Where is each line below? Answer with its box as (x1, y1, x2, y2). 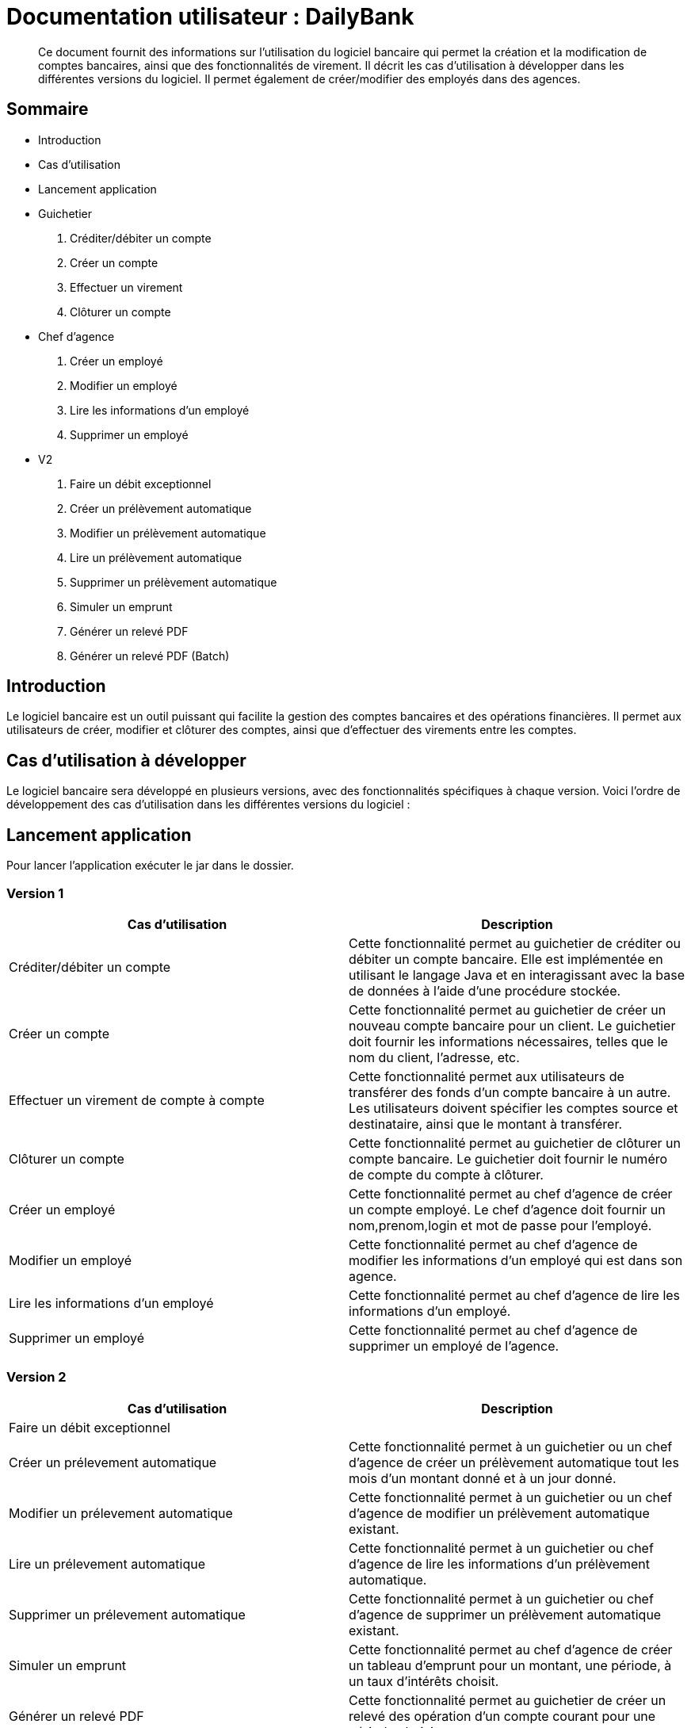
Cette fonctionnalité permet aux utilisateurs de (349, 1068, 624, 1084)
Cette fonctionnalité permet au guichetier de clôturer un (349, 1134, 681, 1151)
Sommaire (6, 99, 89, 120)
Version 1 (6, 885, 64, 901)
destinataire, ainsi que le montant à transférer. (349, 1115, 623, 1132)
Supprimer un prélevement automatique (9, 1606, 246, 1623)
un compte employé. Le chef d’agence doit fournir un (349, 1201, 666, 1218)
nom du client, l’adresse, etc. (349, 1049, 520, 1065)
